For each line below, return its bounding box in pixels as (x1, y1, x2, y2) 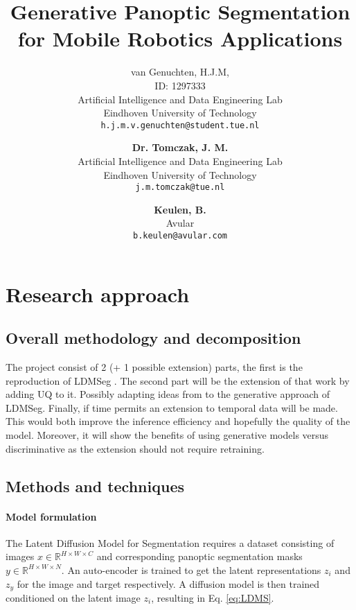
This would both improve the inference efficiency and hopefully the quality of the (6, 414, 350, 428)
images (6, 549, 35, 564)
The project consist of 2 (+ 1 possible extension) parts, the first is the (6, 360, 303, 374)
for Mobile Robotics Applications (17, 24, 343, 53)
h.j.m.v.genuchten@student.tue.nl (100, 120, 260, 130)
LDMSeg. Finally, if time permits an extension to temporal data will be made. (6, 400, 338, 415)
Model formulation (6, 509, 97, 523)
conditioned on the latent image (6, 590, 141, 604)
